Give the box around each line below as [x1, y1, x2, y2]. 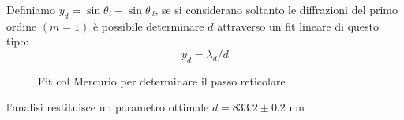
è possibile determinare [92, 17, 204, 34]
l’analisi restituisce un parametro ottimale [6, 99, 209, 115]
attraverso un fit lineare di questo [217, 17, 379, 34]
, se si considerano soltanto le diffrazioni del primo [155, 2, 398, 17]
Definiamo [6, 2, 56, 17]
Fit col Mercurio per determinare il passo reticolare [38, 72, 286, 89]
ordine [6, 17, 37, 34]
